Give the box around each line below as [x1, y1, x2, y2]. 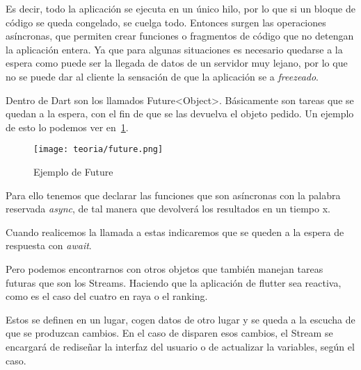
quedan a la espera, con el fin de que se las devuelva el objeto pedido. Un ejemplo [6, 106, 354, 121]
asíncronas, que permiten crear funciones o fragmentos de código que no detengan [6, 28, 354, 43]
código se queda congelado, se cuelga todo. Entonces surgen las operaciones [6, 15, 326, 29]
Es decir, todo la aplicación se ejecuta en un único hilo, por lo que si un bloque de [6, 1, 355, 15]
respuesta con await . [6, 238, 92, 253]
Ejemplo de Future [33, 165, 113, 178]
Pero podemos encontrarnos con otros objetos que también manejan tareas [6, 261, 323, 276]
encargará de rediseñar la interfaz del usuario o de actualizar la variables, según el [6, 339, 355, 353]
